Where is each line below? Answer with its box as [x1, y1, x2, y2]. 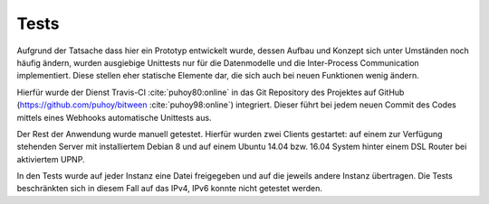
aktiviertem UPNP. [16, 153, 85, 164]
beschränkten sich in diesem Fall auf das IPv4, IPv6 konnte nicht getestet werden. [16, 183, 323, 194]
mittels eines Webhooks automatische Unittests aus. [16, 112, 212, 123]
